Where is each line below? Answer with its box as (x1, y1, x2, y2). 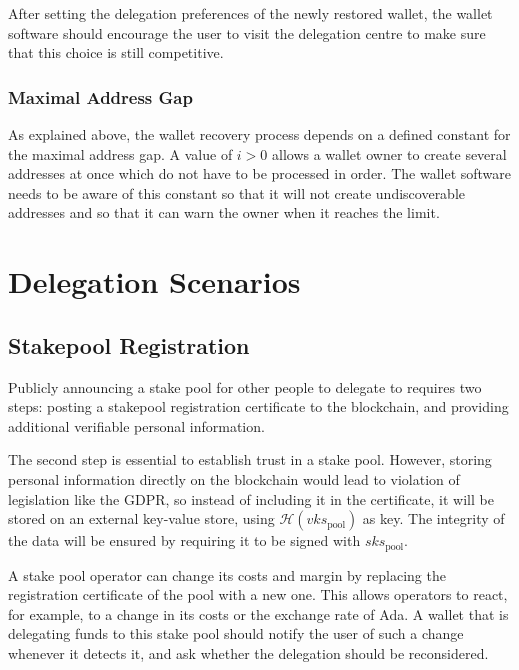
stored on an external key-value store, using (8, 508, 275, 529)
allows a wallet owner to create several (272, 143, 507, 164)
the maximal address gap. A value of (8, 143, 233, 164)
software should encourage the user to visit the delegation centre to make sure (8, 22, 486, 43)
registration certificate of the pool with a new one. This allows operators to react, (8, 584, 508, 605)
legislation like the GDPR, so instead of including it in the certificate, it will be (8, 488, 494, 509)
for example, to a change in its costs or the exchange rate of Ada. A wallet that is (8, 603, 509, 624)
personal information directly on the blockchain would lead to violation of (8, 468, 460, 489)
